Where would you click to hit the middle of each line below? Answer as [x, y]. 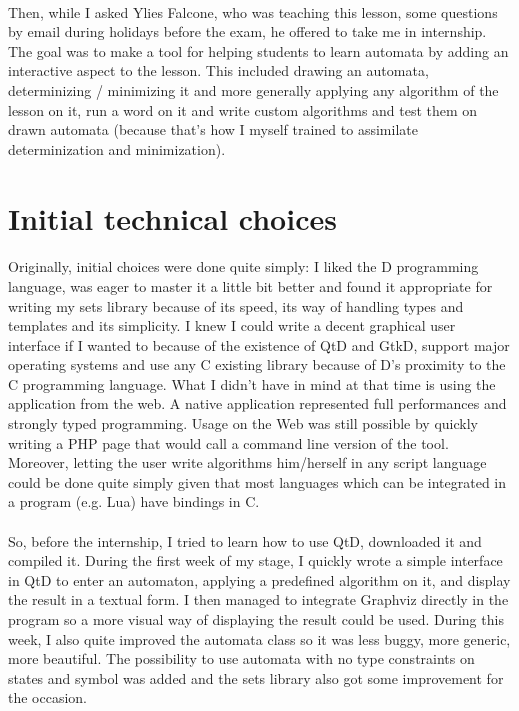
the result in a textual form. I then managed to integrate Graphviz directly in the [258, 599]
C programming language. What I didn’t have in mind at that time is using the [252, 383]
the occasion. [48, 697]
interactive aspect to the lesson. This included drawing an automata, [218, 70]
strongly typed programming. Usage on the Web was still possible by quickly [243, 423]
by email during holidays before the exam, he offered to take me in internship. [247, 31]
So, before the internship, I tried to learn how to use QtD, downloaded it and [245, 540]
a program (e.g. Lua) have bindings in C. [134, 501]
